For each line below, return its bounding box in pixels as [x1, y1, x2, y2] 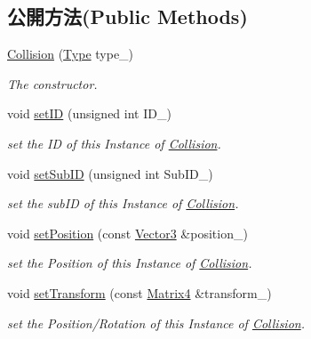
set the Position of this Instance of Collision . [7, 254, 252, 272]
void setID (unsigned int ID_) [7, 104, 171, 123]
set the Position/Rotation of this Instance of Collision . [7, 313, 306, 332]
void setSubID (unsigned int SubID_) [7, 164, 213, 182]
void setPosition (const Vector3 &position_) [7, 223, 248, 242]
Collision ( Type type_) [7, 44, 134, 63]
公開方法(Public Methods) [7, 3, 248, 30]
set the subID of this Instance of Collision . [7, 194, 239, 213]
